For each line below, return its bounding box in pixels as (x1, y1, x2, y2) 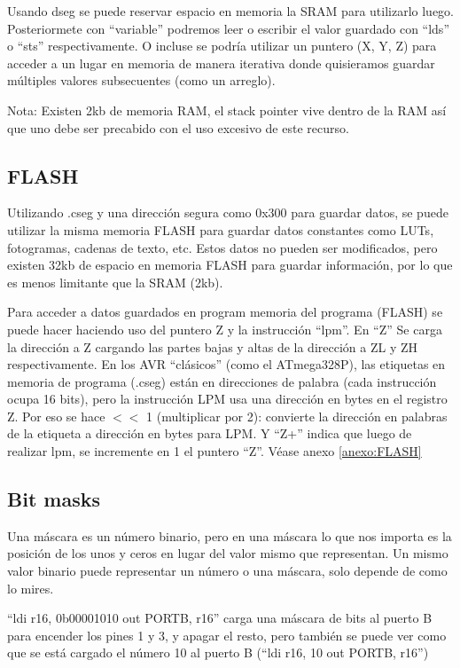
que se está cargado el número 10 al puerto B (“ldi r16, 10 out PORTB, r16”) (7, 643, 429, 662)
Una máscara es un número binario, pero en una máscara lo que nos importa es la (7, 526, 452, 545)
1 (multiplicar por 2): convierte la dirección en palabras (146, 406, 448, 425)
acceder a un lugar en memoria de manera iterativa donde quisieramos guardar (7, 53, 435, 72)
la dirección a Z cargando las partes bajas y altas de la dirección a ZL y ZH (7, 337, 418, 356)
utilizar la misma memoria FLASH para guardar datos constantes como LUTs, (7, 220, 434, 239)
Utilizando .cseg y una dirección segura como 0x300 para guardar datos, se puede (7, 203, 448, 222)
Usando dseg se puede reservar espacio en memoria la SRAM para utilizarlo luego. (7, 2, 454, 20)
